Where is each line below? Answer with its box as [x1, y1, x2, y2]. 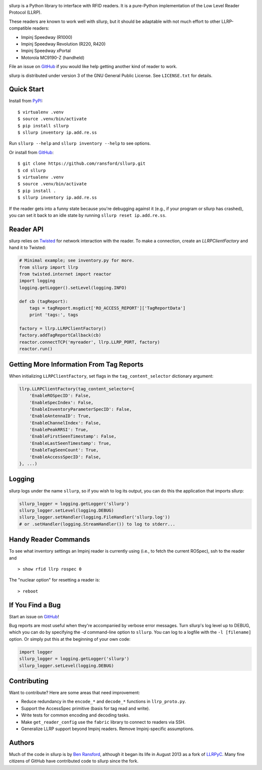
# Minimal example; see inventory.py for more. [19, 258, 134, 263]
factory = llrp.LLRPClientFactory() [19, 326, 107, 332]
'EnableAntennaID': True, [29, 413, 91, 419]
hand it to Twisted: [9, 245, 46, 250]
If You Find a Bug [9, 601, 61, 609]
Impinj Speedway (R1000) [21, 34, 73, 40]
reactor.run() [19, 346, 53, 352]
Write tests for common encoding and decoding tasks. [21, 712, 130, 718]
